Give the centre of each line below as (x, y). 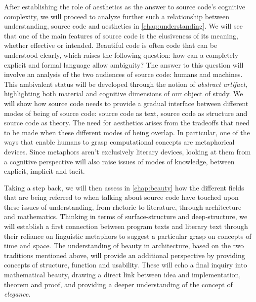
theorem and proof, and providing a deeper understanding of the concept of (118, 284)
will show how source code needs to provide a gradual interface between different (126, 103)
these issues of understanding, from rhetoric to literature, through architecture (123, 207)
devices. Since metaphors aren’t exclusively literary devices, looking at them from (128, 151)
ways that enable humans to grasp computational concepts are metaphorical (119, 142)
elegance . (17, 294)
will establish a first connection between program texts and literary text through (126, 226)
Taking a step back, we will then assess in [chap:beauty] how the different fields (124, 187)
